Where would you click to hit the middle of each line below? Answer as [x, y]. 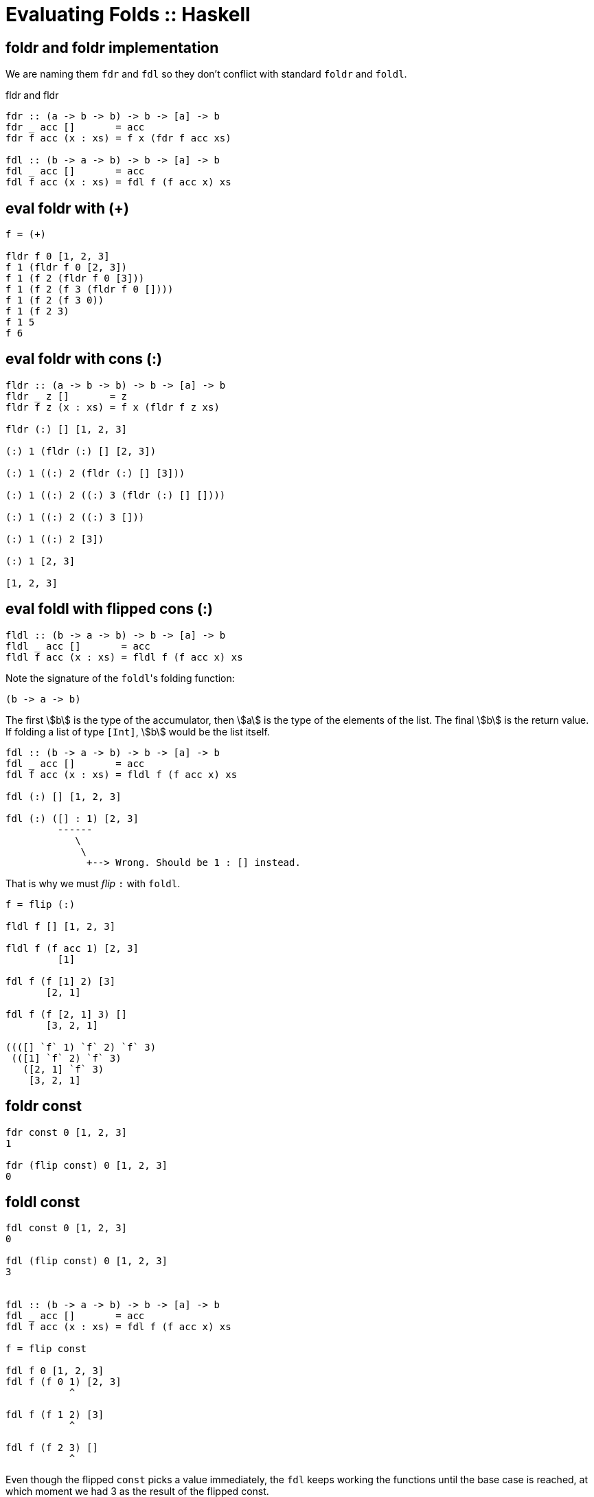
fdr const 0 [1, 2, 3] [67, 1132]
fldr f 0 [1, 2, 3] [58, 256]
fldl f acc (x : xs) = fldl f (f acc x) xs [124, 657]
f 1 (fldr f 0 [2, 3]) [67, 267]
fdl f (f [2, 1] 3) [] [67, 1014]
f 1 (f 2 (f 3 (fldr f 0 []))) [90, 289]
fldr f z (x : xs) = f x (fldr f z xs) [113, 407]
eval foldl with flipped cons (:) [109, 609]
